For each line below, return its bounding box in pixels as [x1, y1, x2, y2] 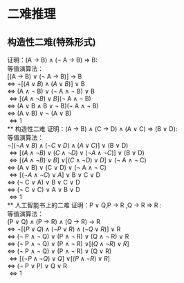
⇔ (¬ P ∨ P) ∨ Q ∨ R [7, 261, 68, 270]
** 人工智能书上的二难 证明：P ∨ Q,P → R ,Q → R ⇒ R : [7, 201, 162, 209]
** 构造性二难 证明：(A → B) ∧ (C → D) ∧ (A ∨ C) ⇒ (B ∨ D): [7, 125, 178, 132]
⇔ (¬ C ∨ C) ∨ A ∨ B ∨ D [7, 185, 80, 194]
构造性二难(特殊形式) [7, 36, 96, 48]
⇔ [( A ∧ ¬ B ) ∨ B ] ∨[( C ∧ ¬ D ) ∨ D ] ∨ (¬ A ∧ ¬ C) [9, 156, 147, 164]
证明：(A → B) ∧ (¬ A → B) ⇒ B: [7, 56, 98, 64]
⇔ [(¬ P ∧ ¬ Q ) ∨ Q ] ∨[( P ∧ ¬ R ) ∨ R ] [9, 255, 111, 262]
